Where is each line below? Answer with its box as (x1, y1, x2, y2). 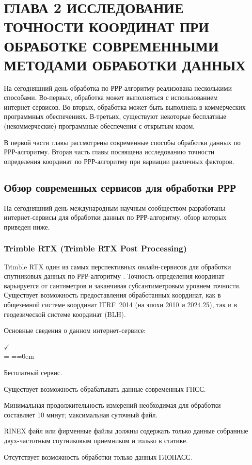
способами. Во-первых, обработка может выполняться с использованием (4, 92, 218, 102)
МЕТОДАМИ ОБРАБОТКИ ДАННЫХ (4, 54, 246, 74)
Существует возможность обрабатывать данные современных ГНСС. (4, 383, 206, 394)
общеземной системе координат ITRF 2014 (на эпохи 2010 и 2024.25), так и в (4, 299, 237, 310)
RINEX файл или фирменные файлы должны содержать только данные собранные (4, 426, 248, 436)
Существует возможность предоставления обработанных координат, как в (4, 290, 221, 300)
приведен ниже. (4, 221, 50, 232)
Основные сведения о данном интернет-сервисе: (4, 325, 146, 335)
